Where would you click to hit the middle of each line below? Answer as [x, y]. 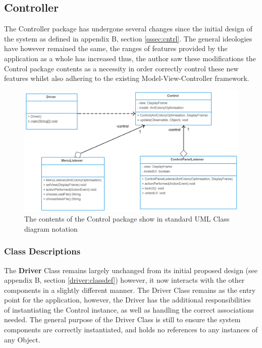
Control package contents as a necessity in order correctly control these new [121, 68]
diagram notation [51, 228]
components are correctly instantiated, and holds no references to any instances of [131, 330]
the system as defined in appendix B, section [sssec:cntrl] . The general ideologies [128, 38]
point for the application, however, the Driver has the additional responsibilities [127, 300]
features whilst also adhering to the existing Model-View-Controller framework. [127, 78]
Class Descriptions [42, 251]
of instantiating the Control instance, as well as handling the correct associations [129, 309]
